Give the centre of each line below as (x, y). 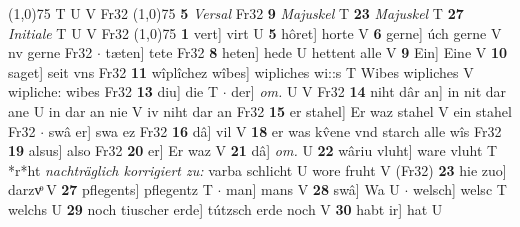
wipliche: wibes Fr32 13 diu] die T (113, 91)
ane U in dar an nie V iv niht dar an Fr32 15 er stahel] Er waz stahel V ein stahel (260, 110)
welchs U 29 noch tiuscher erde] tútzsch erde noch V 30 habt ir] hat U (225, 208)
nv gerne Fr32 (50, 52)
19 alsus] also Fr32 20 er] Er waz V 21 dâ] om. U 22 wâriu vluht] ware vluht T (253, 150)
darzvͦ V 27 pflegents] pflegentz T (110, 189)
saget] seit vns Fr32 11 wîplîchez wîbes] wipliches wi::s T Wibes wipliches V (241, 71)
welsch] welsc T (460, 189)
